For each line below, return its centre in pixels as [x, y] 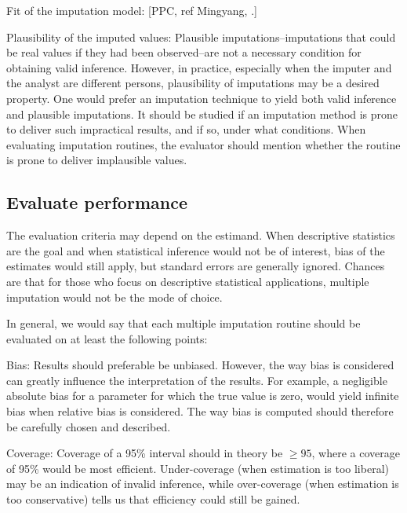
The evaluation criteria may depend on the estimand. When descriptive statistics [201, 235]
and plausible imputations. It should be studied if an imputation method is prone [202, 114]
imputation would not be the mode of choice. [114, 297]
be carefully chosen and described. [89, 426]
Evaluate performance [97, 202]
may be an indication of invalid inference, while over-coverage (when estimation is [203, 484]
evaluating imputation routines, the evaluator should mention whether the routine [203, 144]
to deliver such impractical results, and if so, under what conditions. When [186, 129]
